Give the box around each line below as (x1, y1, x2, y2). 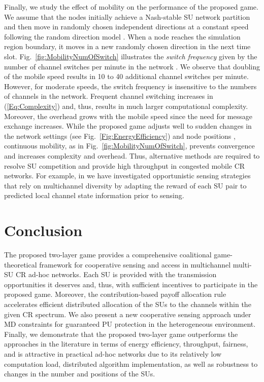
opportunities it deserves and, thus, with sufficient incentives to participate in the (4, 279, 258, 289)
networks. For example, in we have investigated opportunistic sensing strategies (4, 170, 251, 181)
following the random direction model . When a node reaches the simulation (4, 31, 241, 42)
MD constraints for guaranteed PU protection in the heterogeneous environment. (4, 319, 256, 329)
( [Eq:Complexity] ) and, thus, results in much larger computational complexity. (4, 100, 248, 111)
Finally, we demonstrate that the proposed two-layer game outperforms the (4, 328, 238, 339)
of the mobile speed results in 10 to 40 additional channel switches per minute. (4, 71, 249, 82)
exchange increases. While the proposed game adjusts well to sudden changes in (4, 121, 252, 131)
